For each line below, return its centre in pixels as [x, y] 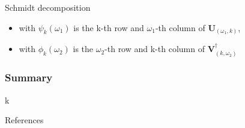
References [24, 120]
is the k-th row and [109, 27]
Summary [29, 77]
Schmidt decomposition [48, 7]
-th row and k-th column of [155, 49]
